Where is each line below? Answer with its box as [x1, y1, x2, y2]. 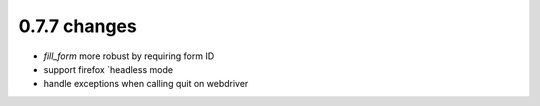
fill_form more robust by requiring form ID [43, 50, 215, 62]
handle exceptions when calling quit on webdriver [43, 78, 249, 90]
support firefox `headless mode [43, 63, 174, 75]
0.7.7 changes [18, 15, 137, 37]
